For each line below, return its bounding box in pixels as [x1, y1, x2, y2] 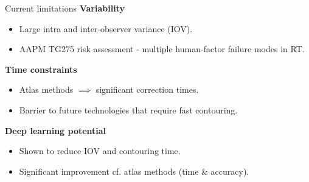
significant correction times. [95, 83, 199, 96]
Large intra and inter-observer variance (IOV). [19, 22, 193, 35]
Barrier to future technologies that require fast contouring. [19, 103, 238, 116]
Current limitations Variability [5, 2, 125, 14]
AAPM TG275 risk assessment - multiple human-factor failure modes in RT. [19, 42, 305, 55]
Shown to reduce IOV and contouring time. [19, 144, 181, 157]
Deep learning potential [5, 124, 106, 136]
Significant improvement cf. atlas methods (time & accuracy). [19, 164, 249, 177]
